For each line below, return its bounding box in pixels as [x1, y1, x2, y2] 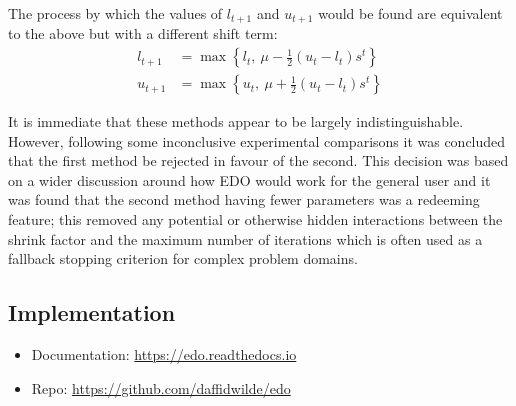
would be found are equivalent [318, 3, 503, 23]
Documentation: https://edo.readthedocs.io [31, 344, 297, 365]
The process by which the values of [8, 3, 223, 23]
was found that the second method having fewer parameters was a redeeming [8, 189, 480, 210]
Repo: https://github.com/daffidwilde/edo [31, 377, 291, 398]
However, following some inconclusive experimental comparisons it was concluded [8, 130, 506, 151]
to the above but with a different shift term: [8, 23, 278, 44]
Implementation [8, 297, 176, 328]
